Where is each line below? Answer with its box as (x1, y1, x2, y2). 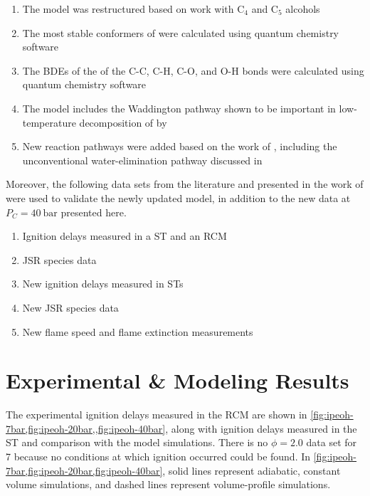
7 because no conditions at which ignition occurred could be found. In (6, 449, 311, 463)
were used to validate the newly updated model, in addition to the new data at (6, 190, 351, 205)
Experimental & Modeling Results (6, 366, 349, 395)
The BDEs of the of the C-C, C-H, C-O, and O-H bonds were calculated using (22, 63, 364, 78)
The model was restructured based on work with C (22, 1, 245, 16)
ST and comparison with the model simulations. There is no (6, 435, 268, 450)
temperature (22, 115, 76, 130)
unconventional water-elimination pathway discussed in (22, 152, 263, 167)
